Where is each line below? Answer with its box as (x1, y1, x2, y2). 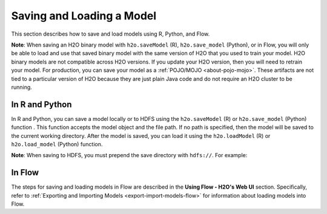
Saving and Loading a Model (11, 9, 157, 22)
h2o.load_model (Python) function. (11, 140, 103, 148)
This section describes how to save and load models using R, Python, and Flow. (11, 30, 210, 37)
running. (11, 83, 33, 91)
